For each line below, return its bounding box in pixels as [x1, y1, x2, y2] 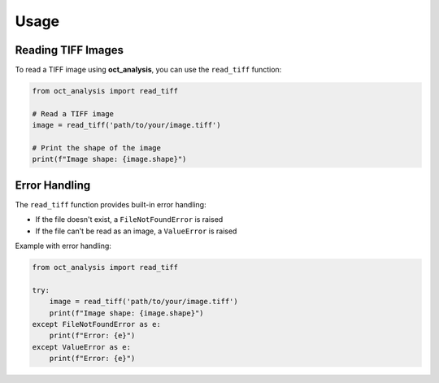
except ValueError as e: [32, 342, 132, 351]
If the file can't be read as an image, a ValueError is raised [35, 226, 237, 236]
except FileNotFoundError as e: [32, 320, 162, 329]
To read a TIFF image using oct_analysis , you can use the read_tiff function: [15, 65, 282, 75]
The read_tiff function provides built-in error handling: [15, 199, 206, 209]
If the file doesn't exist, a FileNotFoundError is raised [35, 215, 224, 224]
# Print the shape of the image [32, 143, 162, 152]
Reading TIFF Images [15, 43, 124, 57]
